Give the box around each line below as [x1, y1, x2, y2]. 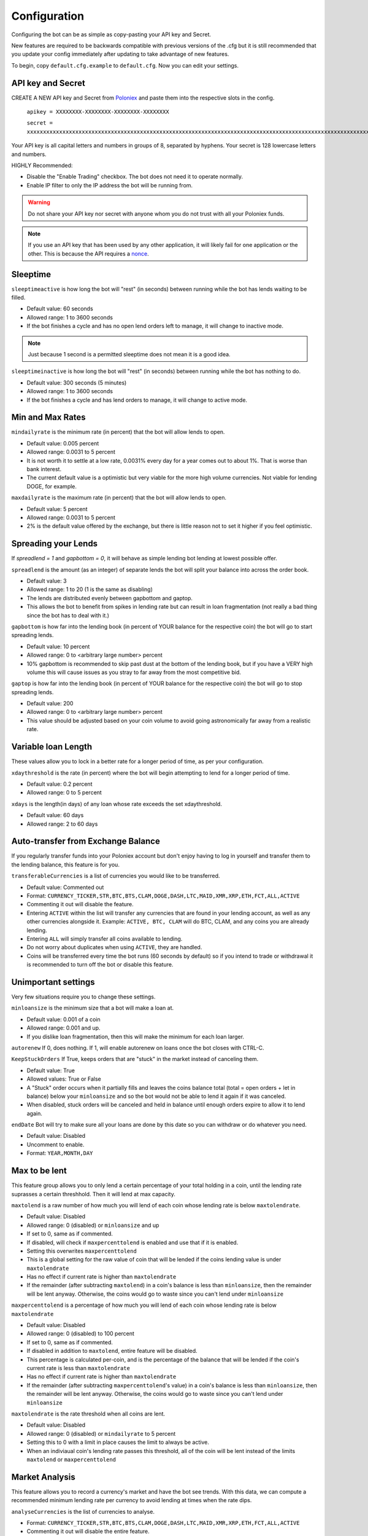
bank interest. [26, 465, 61, 472]
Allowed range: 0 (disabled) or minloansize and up [26, 1221, 159, 1229]
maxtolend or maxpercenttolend [26, 1456, 117, 1463]
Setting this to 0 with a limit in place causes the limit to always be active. [26, 1438, 210, 1446]
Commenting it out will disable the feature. [26, 901, 134, 908]
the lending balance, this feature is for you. [11, 861, 120, 868]
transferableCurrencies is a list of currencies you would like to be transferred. [11, 872, 220, 880]
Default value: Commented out [26, 884, 104, 891]
